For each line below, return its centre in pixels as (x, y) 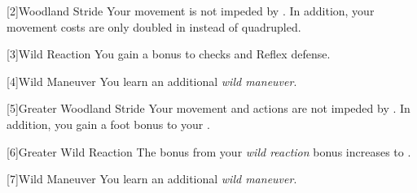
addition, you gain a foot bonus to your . (108, 124)
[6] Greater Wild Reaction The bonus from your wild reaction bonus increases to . (209, 151)
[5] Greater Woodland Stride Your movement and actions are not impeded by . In (208, 108)
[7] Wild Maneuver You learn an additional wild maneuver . (152, 179)
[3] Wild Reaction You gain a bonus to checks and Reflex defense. (169, 54)
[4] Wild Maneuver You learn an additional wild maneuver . (152, 81)
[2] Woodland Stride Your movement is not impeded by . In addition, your (191, 11)
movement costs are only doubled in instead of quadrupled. (154, 26)
